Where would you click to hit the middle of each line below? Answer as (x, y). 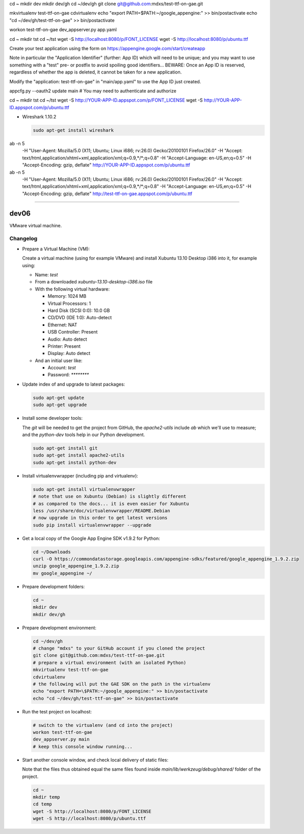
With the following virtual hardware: (72, 289)
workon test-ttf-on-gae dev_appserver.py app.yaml (63, 30)
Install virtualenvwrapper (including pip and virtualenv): (80, 475)
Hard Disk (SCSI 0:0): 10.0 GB (79, 310)
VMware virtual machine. (36, 225)
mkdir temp (46, 797)
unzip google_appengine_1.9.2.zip (76, 566)
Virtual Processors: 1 (69, 303)
